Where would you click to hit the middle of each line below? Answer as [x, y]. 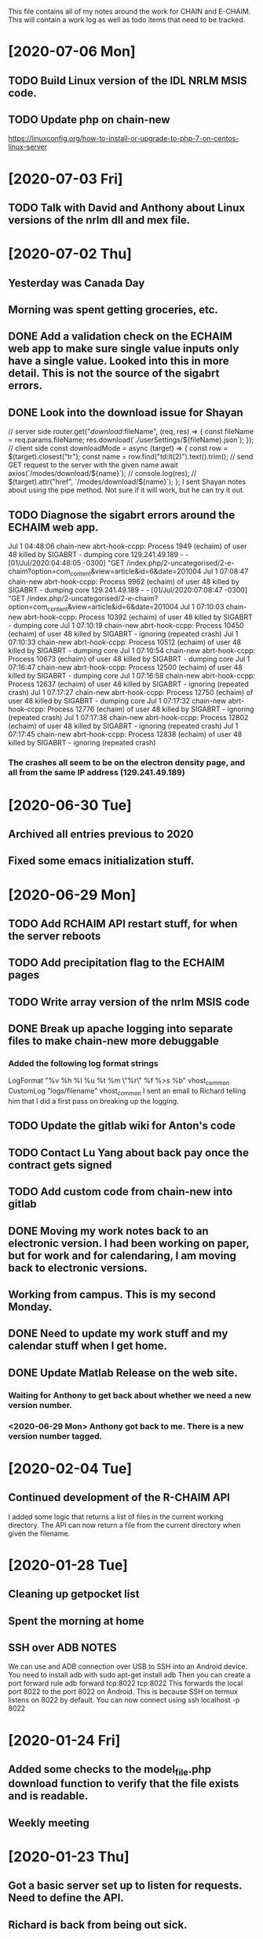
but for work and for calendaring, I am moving [122, 1256]
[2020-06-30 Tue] [70, 805]
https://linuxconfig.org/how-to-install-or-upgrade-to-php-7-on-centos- [124, 139]
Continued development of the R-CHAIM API [119, 1497]
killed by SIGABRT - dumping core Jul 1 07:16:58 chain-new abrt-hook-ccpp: [131, 675]
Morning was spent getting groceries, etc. [113, 309]
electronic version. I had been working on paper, [129, 1243]
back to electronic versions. [78, 1268]
